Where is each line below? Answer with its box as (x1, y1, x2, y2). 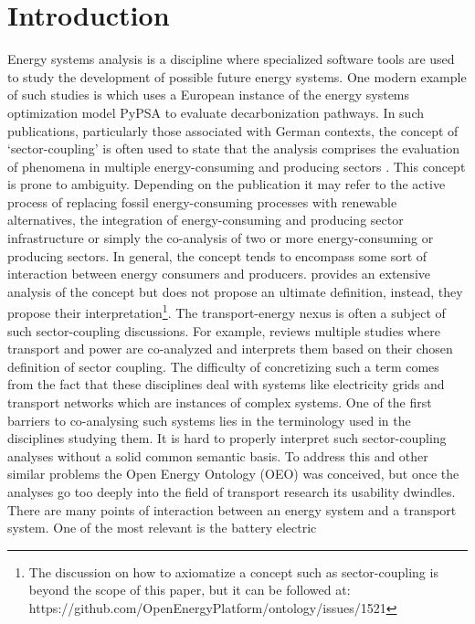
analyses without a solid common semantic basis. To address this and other (7, 446, 428, 465)
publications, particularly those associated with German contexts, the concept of (7, 121, 459, 140)
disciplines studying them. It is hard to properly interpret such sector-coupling (7, 428, 447, 448)
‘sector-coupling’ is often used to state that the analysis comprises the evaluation (7, 139, 459, 158)
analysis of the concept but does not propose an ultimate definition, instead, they (7, 281, 463, 301)
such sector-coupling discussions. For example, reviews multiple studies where (7, 321, 440, 340)
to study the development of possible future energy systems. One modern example (7, 67, 467, 86)
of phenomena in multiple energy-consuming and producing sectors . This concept (7, 156, 466, 175)
